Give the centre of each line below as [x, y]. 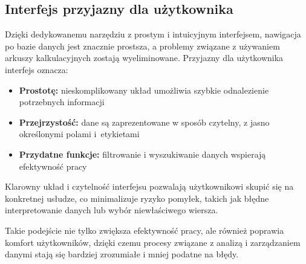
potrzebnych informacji [62, 102]
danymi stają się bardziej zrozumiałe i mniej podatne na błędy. [122, 254]
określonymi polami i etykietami [79, 134]
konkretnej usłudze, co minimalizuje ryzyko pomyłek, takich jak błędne [137, 198]
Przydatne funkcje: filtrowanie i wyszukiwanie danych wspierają [142, 154]
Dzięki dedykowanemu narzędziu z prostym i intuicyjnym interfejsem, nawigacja [153, 34]
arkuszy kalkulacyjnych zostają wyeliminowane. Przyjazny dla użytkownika [144, 58]
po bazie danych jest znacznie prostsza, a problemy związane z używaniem [142, 46]
